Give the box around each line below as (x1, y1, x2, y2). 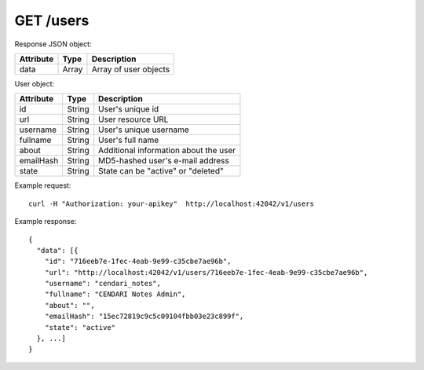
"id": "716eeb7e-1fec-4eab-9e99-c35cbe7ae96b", (44, 257, 232, 266)
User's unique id (98, 104, 159, 115)
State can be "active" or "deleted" (98, 166, 224, 177)
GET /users (14, 12, 90, 29)
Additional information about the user (98, 145, 236, 156)
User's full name (98, 134, 159, 145)
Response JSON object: (14, 39, 92, 49)
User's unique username (98, 124, 189, 135)
